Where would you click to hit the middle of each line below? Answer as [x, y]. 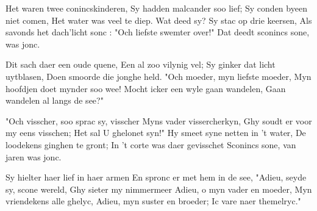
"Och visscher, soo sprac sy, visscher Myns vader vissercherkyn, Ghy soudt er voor [159, 120]
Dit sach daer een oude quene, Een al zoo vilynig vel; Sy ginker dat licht [141, 64]
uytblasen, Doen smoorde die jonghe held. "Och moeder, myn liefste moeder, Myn [158, 76]
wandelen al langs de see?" [55, 100]
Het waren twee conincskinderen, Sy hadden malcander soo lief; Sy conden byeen [156, 8]
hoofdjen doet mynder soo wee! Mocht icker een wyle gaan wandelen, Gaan [146, 88]
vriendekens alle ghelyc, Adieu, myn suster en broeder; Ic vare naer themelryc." [153, 201]
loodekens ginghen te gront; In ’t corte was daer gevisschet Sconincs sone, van [151, 144]
